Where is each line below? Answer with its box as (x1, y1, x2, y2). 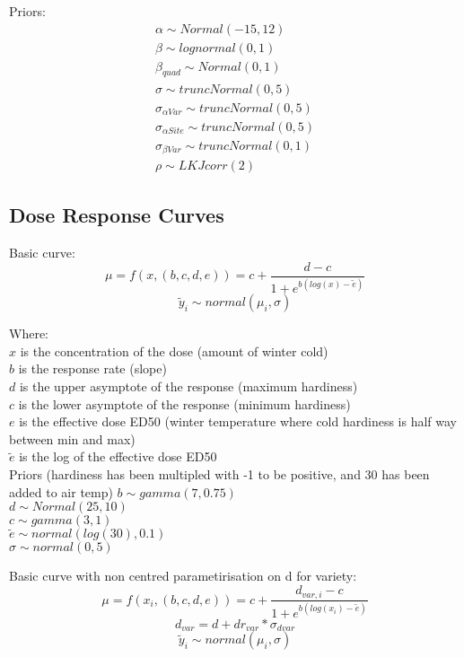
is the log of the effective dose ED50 (19, 447, 217, 466)
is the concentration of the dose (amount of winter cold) (20, 341, 328, 360)
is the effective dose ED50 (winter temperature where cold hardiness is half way (19, 412, 457, 431)
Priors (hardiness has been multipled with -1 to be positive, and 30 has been (9, 465, 430, 484)
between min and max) (9, 429, 136, 448)
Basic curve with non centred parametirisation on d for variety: (9, 566, 357, 585)
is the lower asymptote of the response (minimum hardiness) (18, 394, 351, 413)
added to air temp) (9, 482, 113, 501)
